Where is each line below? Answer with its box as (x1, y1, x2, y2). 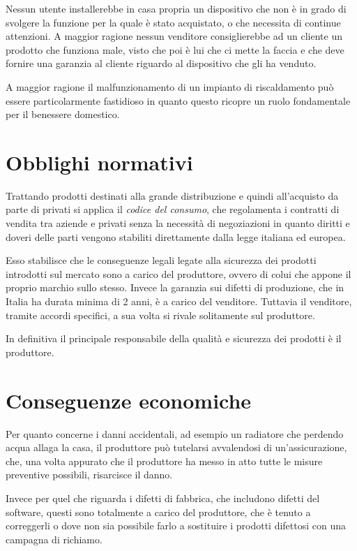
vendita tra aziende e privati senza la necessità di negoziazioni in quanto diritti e (6, 216, 350, 230)
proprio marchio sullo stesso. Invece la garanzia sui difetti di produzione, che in (6, 280, 344, 295)
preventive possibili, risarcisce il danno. (6, 467, 173, 482)
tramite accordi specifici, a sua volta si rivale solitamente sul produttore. (6, 307, 315, 322)
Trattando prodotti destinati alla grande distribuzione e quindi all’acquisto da (6, 188, 339, 203)
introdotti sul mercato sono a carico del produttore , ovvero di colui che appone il (6, 266, 351, 281)
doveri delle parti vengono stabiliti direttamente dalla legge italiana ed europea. (6, 229, 346, 244)
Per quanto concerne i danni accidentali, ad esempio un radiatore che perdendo (6, 426, 344, 441)
